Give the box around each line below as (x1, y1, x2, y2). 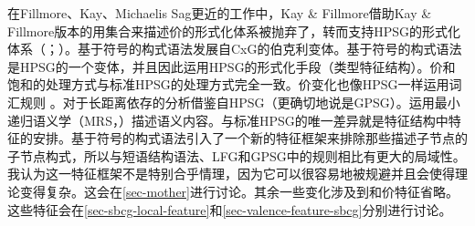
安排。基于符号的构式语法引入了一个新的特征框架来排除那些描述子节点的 (32, 128, 468, 148)
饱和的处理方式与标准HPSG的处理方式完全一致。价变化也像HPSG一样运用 (7, 75, 449, 94)
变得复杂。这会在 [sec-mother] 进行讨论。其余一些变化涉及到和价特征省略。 (19, 181, 459, 200)
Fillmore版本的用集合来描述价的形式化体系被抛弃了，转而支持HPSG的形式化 (7, 21, 460, 40)
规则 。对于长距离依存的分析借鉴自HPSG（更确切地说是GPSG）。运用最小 (19, 92, 460, 111)
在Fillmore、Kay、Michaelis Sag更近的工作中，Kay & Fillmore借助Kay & (7, 4, 432, 22)
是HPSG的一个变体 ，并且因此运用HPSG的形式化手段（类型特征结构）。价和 (7, 56, 456, 76)
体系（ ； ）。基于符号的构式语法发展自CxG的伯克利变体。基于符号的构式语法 (7, 39, 462, 58)
